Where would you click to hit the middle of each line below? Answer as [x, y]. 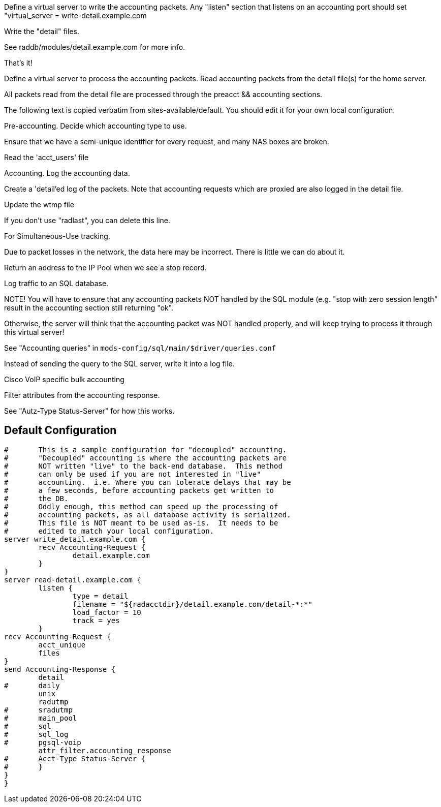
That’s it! [18, 63]
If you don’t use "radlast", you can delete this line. [87, 220]
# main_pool [41, 718]
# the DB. [36, 498]
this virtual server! [34, 332]
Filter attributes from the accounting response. [82, 395]
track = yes [96, 620]
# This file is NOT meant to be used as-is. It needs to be [141, 523]
